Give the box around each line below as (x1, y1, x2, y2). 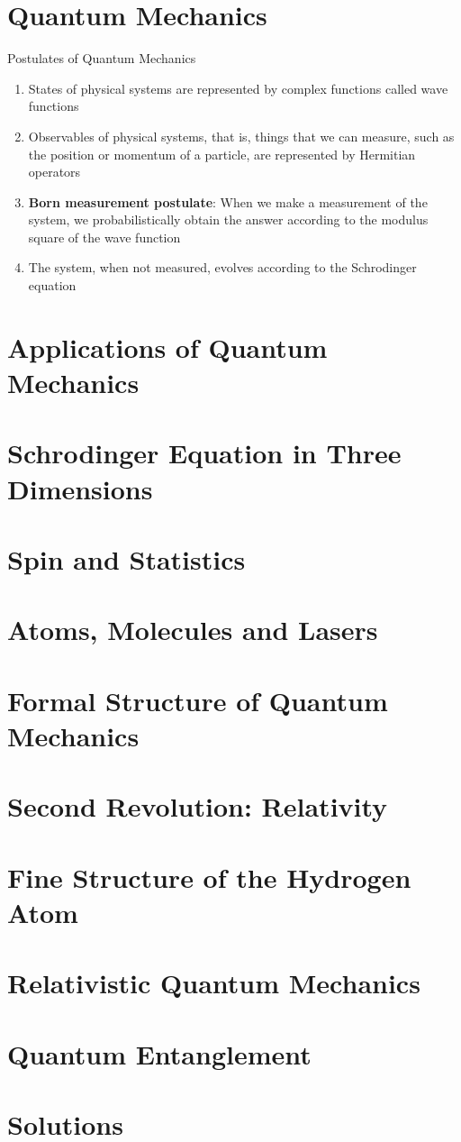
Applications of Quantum (7, 328, 328, 365)
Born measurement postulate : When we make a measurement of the (28, 192, 428, 211)
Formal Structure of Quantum (7, 681, 388, 718)
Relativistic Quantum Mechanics (7, 964, 420, 1001)
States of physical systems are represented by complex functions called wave (28, 78, 448, 97)
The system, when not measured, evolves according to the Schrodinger (28, 258, 417, 277)
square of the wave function (28, 227, 181, 246)
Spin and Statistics (7, 540, 246, 577)
